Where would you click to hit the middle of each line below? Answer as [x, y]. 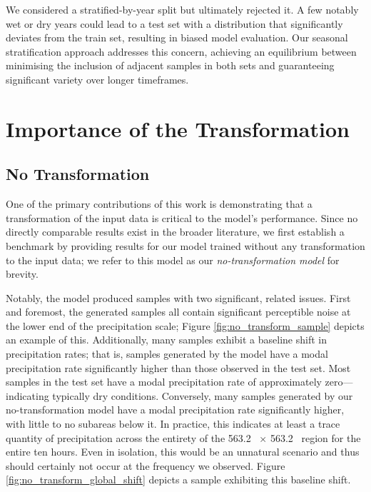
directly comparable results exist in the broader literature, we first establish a [175, 232]
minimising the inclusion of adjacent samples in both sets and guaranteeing [170, 65]
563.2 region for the [315, 437]
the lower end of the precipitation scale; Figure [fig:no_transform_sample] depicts [185, 325]
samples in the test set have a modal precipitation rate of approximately [164, 382]
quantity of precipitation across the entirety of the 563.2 [128, 437]
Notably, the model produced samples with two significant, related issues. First [178, 297]
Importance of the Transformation [178, 128]
